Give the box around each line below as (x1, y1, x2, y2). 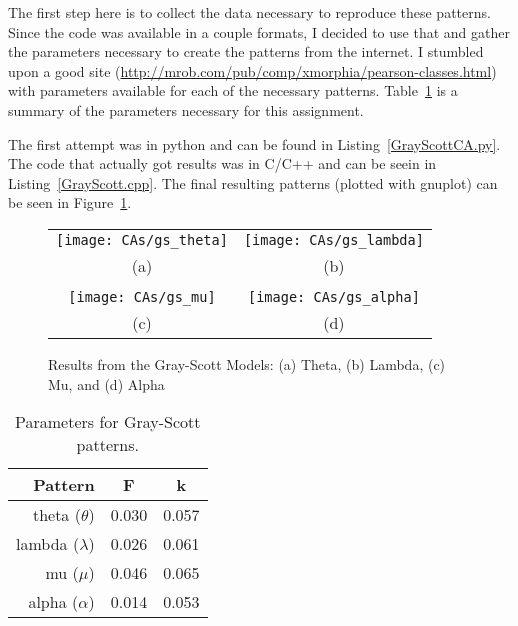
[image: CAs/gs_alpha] (247, 288, 420, 305)
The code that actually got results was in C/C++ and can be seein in (8, 153, 437, 174)
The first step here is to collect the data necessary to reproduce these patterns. (8, 2, 491, 22)
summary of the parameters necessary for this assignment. (8, 99, 364, 120)
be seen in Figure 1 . (8, 192, 132, 213)
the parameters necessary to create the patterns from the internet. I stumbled (8, 41, 484, 62)
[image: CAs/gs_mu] (68, 288, 216, 305)
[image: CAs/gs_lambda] (243, 231, 424, 248)
